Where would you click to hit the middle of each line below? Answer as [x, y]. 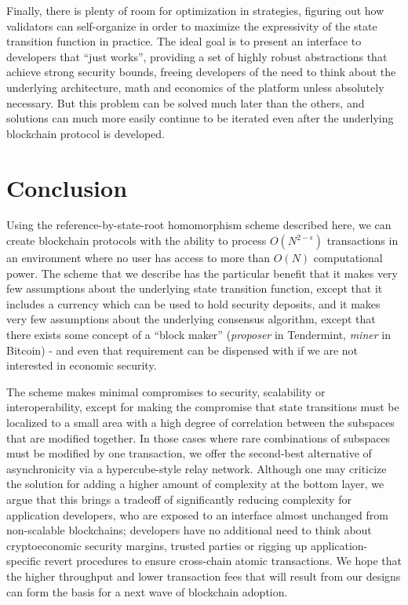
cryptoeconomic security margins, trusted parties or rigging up [157, 545]
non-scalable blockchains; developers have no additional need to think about [189, 530]
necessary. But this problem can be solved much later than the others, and [186, 102]
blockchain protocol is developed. [86, 133]
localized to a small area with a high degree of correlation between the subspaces [200, 422]
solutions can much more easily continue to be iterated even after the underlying [200, 118]
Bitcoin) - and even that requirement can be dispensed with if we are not [182, 350]
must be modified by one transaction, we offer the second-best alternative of [189, 453]
